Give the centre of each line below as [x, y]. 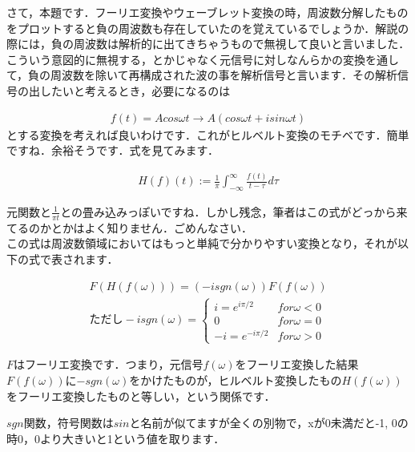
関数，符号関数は [68, 423]
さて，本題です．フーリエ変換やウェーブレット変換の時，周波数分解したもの [207, 12]
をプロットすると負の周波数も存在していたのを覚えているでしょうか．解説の [208, 28]
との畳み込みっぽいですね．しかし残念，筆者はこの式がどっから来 [234, 211]
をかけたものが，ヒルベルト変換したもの [236, 379]
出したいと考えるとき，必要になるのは [129, 90]
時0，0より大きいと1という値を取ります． [116, 438]
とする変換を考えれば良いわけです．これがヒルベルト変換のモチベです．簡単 [208, 134]
